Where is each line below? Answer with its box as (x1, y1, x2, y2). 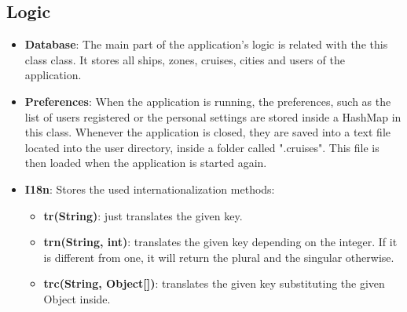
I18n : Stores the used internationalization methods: (24, 180, 275, 197)
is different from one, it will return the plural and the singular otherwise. (43, 249, 394, 265)
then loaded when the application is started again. (24, 154, 267, 171)
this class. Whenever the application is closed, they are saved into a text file (24, 124, 391, 140)
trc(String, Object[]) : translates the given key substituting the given (43, 275, 385, 292)
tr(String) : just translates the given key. (43, 207, 243, 223)
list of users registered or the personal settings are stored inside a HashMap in (24, 108, 401, 125)
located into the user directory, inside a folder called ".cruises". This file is (24, 139, 379, 155)
